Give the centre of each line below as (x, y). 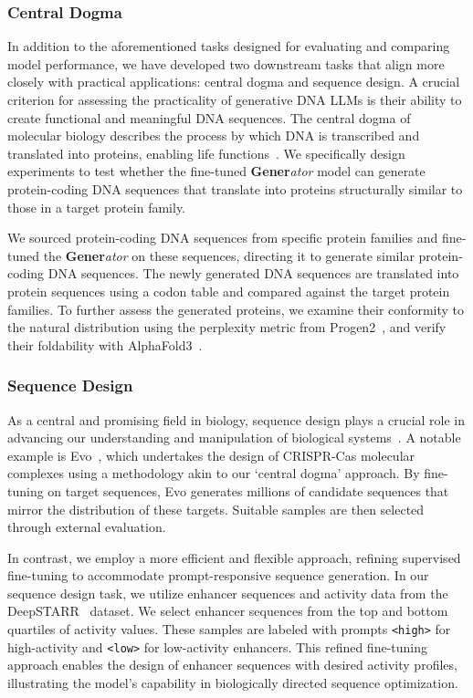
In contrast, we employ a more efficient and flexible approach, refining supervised (234, 557)
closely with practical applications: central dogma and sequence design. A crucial (234, 82)
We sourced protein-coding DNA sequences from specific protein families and (223, 238)
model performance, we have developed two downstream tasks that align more (226, 63)
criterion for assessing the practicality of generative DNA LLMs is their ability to (235, 99)
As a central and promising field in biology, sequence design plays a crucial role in (236, 419)
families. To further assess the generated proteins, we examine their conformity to (236, 309)
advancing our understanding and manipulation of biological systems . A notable (234, 438)
